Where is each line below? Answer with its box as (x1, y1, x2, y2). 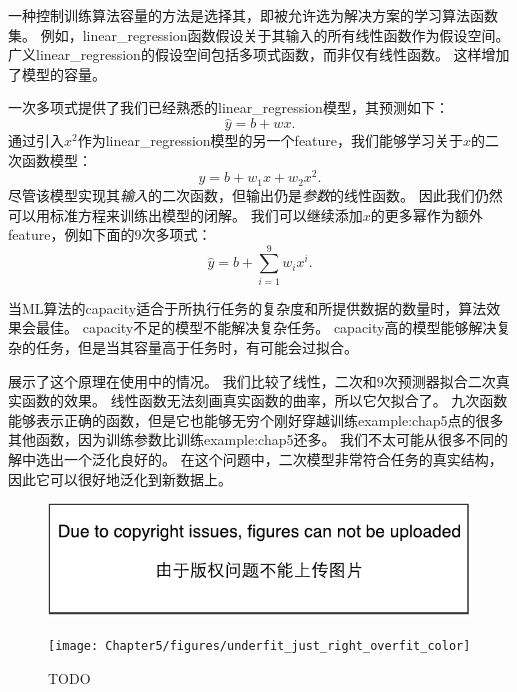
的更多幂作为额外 (370, 204, 483, 225)
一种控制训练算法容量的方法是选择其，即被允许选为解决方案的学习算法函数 (8, 5, 498, 25)
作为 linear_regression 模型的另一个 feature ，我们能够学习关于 (77, 130, 464, 151)
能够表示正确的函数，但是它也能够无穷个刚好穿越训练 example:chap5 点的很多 (8, 409, 504, 430)
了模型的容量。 (8, 63, 106, 84)
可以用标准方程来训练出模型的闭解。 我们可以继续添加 (8, 204, 363, 225)
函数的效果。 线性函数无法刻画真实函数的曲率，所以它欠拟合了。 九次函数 (21, 390, 508, 411)
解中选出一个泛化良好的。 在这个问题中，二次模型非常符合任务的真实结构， (8, 448, 503, 469)
